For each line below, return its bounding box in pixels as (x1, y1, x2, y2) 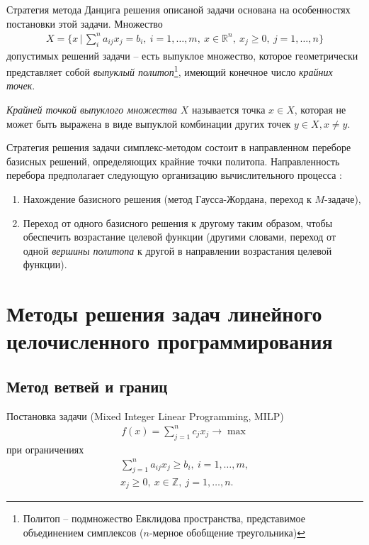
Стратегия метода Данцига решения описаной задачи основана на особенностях (6, 2, 351, 16)
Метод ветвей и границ (6, 375, 168, 397)
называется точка (191, 101, 266, 116)
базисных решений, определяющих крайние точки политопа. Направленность (6, 153, 340, 168)
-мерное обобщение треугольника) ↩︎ (149, 524, 306, 539)
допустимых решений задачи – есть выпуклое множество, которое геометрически (6, 48, 358, 62)
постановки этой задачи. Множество (6, 16, 163, 31)
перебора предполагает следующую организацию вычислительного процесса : (6, 167, 342, 182)
